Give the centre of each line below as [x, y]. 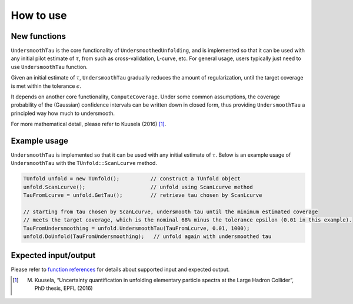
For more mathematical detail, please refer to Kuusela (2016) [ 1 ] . [89, 124]
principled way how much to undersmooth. [63, 113]
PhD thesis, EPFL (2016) [64, 288]
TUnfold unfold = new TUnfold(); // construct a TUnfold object [132, 179]
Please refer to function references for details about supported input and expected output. [120, 269]
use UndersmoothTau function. [49, 67]
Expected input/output [53, 255]
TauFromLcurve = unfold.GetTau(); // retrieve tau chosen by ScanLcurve [143, 195]
